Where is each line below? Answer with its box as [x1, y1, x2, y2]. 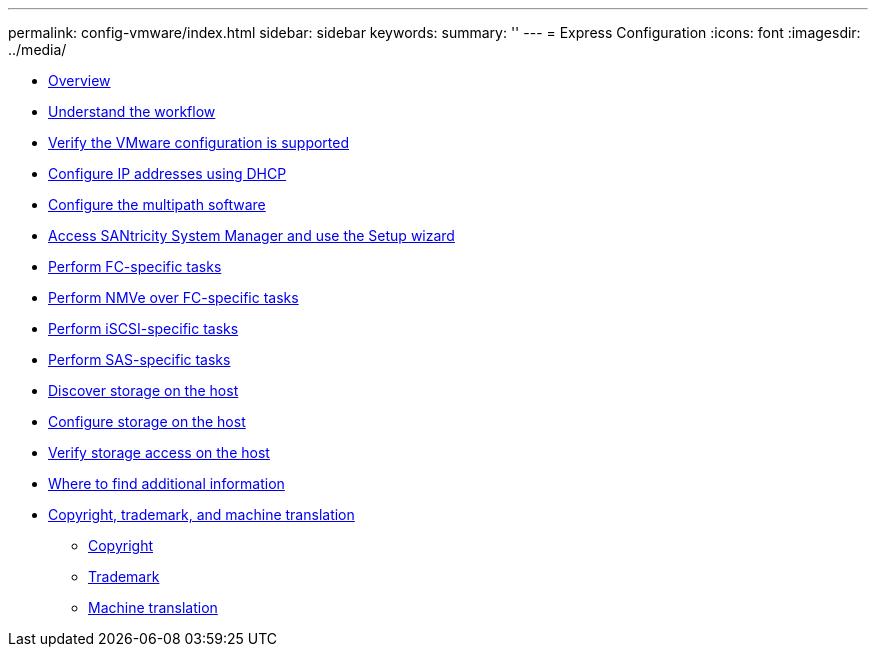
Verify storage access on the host [48, 444, 270, 461]
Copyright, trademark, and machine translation [48, 506, 355, 523]
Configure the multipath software [48, 196, 266, 213]
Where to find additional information [48, 475, 285, 492]
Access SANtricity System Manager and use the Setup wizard [48, 227, 455, 244]
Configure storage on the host [48, 413, 246, 430]
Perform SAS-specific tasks [48, 351, 231, 368]
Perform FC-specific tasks [48, 258, 222, 275]
